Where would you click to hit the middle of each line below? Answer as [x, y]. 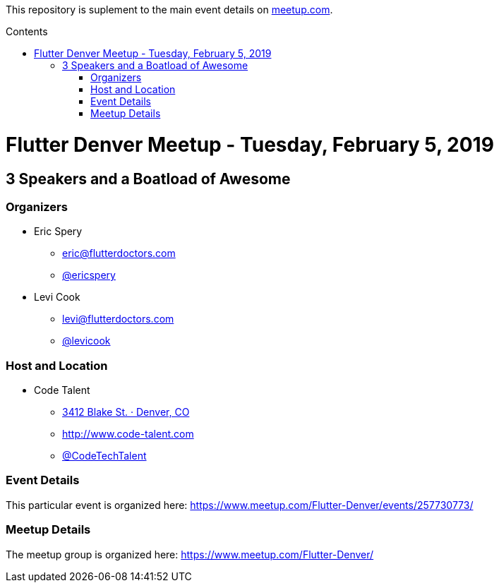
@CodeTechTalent [104, 456]
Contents [27, 31]
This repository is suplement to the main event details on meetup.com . [169, 10]
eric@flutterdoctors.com [119, 253]
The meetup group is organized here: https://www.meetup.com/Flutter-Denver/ [190, 554]
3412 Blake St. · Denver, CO [126, 412]
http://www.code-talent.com [128, 434]
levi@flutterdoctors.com [118, 319]
